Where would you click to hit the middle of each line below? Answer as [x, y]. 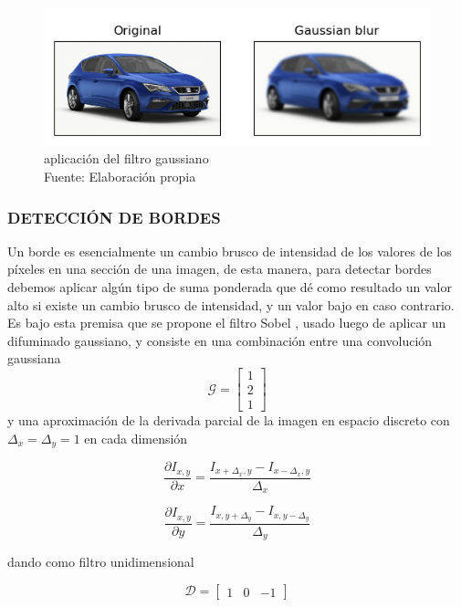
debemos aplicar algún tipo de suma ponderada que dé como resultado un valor [230, 287]
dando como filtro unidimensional [101, 562]
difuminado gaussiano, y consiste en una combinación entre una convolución [220, 340]
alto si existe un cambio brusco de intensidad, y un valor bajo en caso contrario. [231, 304]
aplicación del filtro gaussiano [126, 158]
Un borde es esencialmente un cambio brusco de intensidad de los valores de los [230, 251]
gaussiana [34, 358]
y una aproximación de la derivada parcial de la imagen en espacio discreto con [229, 420]
